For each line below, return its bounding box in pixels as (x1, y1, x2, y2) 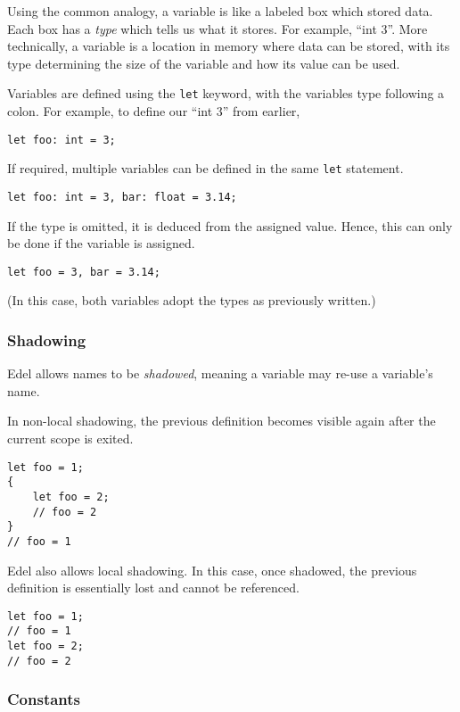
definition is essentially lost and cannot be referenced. (7, 578, 300, 597)
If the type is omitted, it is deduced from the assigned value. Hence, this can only (7, 216, 453, 235)
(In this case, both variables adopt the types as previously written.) (7, 291, 376, 310)
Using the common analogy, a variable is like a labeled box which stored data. (7, 2, 433, 20)
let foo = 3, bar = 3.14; (7, 265, 160, 278)
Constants (7, 688, 81, 710)
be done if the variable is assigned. (7, 234, 195, 253)
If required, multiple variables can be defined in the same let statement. (7, 159, 404, 178)
